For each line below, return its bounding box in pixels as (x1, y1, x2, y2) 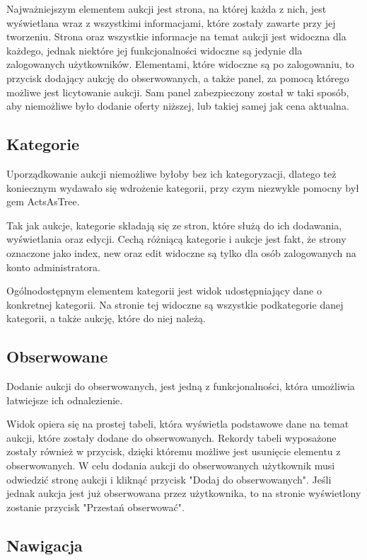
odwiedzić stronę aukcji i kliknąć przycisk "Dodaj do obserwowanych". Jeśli (6, 472, 332, 486)
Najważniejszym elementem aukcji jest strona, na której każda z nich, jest (6, 1, 327, 16)
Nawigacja (6, 534, 83, 556)
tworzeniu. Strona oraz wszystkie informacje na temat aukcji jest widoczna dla (6, 29, 346, 44)
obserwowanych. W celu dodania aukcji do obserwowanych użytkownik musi (6, 458, 335, 473)
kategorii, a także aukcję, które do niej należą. (6, 311, 206, 326)
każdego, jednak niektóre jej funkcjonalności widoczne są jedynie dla (6, 42, 303, 57)
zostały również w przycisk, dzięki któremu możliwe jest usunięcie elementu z (6, 444, 341, 459)
